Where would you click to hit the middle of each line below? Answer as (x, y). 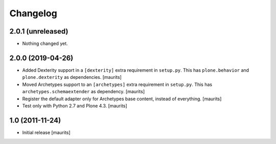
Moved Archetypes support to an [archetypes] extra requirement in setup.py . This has (117, 84)
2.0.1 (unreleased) (39, 31)
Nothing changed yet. (45, 44)
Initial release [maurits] (47, 132)
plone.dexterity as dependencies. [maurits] (72, 77)
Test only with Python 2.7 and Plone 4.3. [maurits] (75, 106)
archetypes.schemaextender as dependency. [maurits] (84, 92)
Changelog (33, 13)
